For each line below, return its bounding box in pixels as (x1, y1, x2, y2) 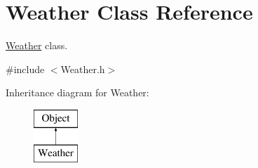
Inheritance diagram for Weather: (6, 85, 149, 100)
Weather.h (60, 61, 105, 76)
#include (6, 61, 45, 76)
